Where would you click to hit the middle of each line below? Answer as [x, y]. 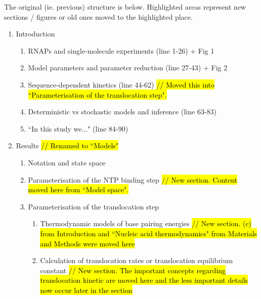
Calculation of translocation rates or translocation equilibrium [137, 260]
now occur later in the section [86, 290]
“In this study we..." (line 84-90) [78, 128]
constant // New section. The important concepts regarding [133, 270]
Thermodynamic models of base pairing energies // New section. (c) [146, 223]
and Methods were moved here [88, 243]
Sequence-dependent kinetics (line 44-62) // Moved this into [121, 84]
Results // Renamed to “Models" [67, 145]
